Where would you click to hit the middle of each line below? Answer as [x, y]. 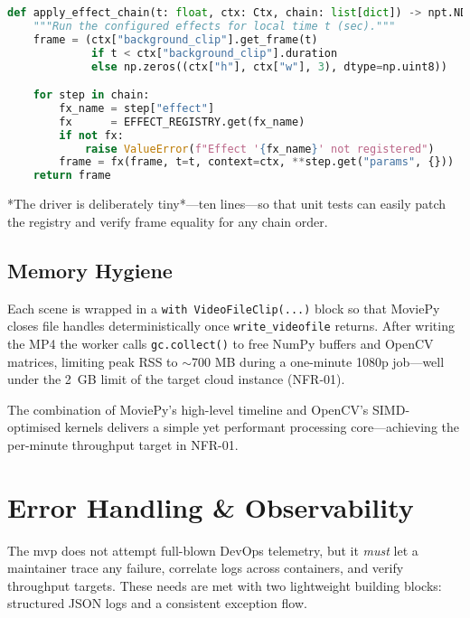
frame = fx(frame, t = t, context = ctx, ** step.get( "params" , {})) [257, 162]
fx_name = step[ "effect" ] [137, 108]
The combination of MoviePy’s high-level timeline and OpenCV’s [188, 409]
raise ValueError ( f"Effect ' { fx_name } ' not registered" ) [259, 149]
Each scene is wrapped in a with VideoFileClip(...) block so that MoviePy [224, 308]
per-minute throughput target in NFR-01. [123, 444]
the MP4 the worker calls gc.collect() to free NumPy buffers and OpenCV [221, 343]
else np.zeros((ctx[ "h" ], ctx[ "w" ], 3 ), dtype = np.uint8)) [269, 66]
